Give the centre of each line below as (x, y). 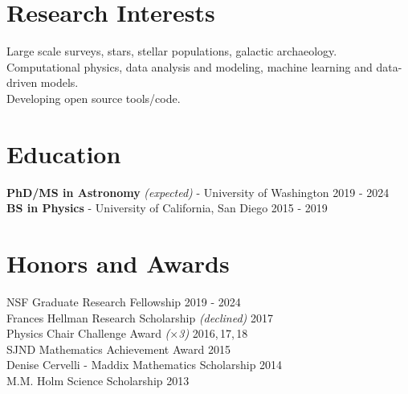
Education (64, 153)
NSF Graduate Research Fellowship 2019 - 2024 (124, 301)
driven (22, 82)
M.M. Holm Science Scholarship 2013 (98, 380)
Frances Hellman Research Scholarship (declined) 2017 (140, 317)
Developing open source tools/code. (94, 98)
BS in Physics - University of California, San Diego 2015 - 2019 (167, 208)
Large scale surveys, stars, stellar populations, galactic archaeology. (172, 51)
